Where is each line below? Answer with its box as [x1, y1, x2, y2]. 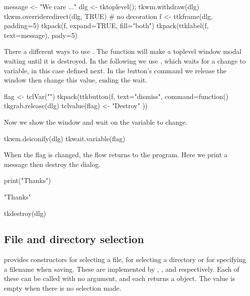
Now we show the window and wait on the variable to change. [4, 116, 187, 127]
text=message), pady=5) [4, 30, 78, 40]
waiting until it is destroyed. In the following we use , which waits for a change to [4, 55, 246, 66]
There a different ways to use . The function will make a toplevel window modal [4, 46, 242, 56]
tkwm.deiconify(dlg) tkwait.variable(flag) [4, 133, 125, 143]
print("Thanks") [4, 175, 51, 185]
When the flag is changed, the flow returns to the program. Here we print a [4, 149, 228, 160]
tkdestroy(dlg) [4, 208, 46, 218]
